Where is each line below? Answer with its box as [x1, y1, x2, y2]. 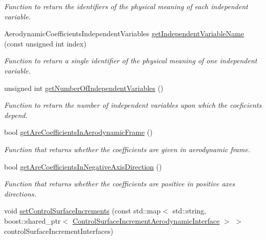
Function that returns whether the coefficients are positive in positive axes [4, 178, 235, 189]
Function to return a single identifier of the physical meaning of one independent [4, 55, 257, 66]
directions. [4, 188, 36, 199]
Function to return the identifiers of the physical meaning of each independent [4, 1, 248, 11]
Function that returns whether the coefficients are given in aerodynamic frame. [4, 143, 251, 154]
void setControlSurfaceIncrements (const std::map [4, 205, 161, 216]
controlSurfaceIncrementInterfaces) [4, 225, 113, 236]
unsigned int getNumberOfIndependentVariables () [4, 82, 163, 93]
